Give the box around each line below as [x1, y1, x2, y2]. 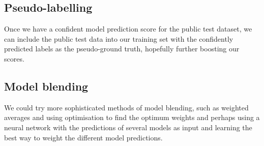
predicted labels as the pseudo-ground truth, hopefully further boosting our [4, 43, 240, 54]
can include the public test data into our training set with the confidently [4, 33, 233, 44]
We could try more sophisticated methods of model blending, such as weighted [4, 102, 249, 112]
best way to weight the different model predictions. [4, 132, 163, 142]
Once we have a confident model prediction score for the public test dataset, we [4, 23, 252, 34]
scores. [4, 53, 24, 64]
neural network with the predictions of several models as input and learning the [4, 122, 252, 132]
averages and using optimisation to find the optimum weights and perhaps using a [4, 112, 260, 123]
